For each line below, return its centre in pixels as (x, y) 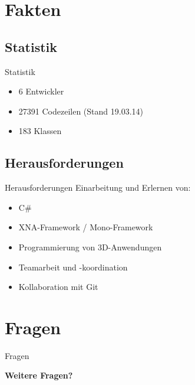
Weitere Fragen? (39, 375)
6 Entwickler (41, 91)
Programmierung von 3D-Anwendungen (90, 247)
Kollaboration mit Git (58, 287)
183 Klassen (40, 131)
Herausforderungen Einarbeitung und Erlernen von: (98, 187)
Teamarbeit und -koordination (73, 267)
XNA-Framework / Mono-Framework (86, 227)
